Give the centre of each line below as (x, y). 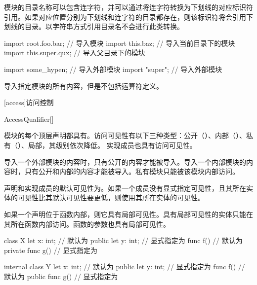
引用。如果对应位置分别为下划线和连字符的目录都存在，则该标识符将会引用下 (128, 17)
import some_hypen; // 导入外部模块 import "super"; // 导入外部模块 (113, 69)
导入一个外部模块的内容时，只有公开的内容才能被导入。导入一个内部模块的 (125, 161)
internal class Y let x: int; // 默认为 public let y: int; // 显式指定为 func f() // (125, 267)
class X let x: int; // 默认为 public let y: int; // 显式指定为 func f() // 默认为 (123, 240)
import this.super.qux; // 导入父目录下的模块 (75, 53)
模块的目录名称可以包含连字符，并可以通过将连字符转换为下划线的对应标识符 (128, 7)
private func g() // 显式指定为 (51, 250)
